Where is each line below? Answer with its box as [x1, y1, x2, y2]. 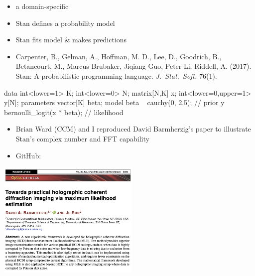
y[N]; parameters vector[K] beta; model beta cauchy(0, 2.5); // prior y [4, 97, 225, 108]
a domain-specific [15, 1, 69, 11]
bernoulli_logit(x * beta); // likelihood [4, 107, 124, 117]
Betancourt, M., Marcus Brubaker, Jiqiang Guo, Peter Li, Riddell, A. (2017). [15, 61, 252, 71]
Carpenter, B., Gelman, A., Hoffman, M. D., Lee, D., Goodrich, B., [15, 51, 222, 61]
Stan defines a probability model [15, 17, 115, 28]
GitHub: [15, 150, 41, 160]
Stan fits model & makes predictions [15, 34, 127, 45]
